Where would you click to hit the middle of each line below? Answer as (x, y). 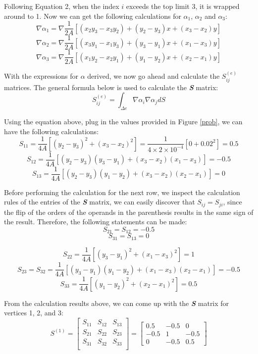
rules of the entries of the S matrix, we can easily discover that (100, 202)
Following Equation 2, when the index (62, 6)
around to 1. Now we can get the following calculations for (93, 16)
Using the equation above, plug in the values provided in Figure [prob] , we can (123, 121)
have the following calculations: (52, 131)
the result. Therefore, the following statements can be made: (96, 222)
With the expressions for (41, 76)
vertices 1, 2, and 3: (34, 313)
